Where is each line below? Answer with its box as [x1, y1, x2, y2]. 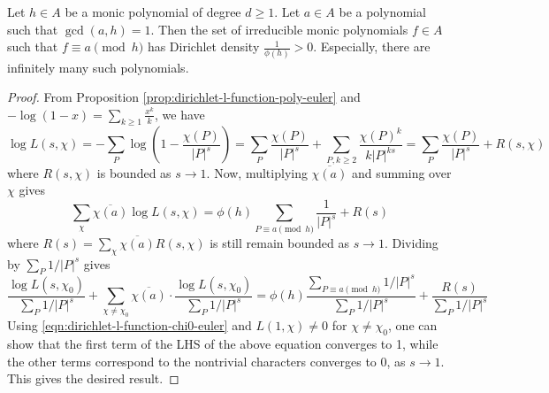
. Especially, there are [313, 37, 431, 56]
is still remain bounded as [210, 233, 349, 251]
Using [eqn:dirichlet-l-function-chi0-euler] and [7, 316, 252, 335]
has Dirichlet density [147, 37, 260, 56]
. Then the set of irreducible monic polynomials [150, 19, 408, 38]
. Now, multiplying [206, 163, 308, 181]
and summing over [351, 163, 452, 181]
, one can [388, 316, 438, 335]
